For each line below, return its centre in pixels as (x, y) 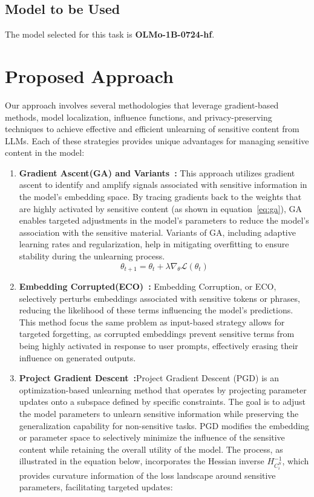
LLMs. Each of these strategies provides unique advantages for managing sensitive (157, 140)
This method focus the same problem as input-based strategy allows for (152, 322)
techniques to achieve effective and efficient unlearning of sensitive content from (152, 129)
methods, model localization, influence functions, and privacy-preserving (139, 117)
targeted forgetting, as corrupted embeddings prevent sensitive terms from (157, 334)
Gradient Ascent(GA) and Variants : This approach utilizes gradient (157, 172)
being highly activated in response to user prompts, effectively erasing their (159, 346)
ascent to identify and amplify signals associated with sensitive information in (163, 185)
